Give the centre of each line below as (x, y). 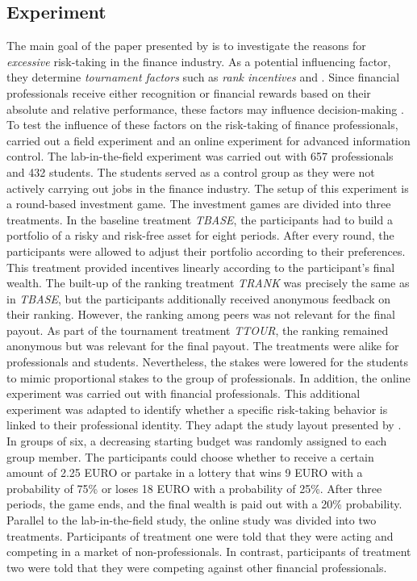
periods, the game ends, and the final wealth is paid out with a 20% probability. (204, 504)
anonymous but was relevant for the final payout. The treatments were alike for (203, 346)
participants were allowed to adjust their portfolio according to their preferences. (206, 251)
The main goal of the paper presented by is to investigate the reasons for (186, 46)
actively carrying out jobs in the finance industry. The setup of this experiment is (208, 188)
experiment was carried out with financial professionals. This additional (183, 393)
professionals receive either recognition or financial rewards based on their (189, 92)
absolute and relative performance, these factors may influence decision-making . (205, 109)
